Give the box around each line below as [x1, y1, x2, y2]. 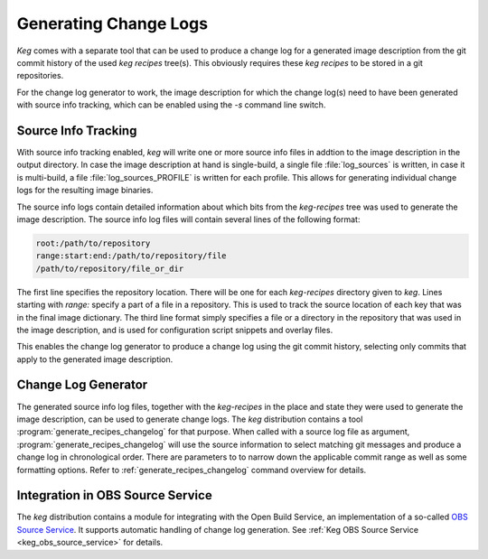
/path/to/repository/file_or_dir [35, 263, 184, 274]
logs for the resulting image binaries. [16, 185, 154, 196]
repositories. [16, 70, 64, 81]
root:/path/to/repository [35, 238, 151, 248]
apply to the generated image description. [16, 353, 174, 365]
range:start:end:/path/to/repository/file [35, 251, 227, 261]
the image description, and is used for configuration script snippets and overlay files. [16, 324, 333, 335]
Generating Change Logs [16, 14, 208, 33]
